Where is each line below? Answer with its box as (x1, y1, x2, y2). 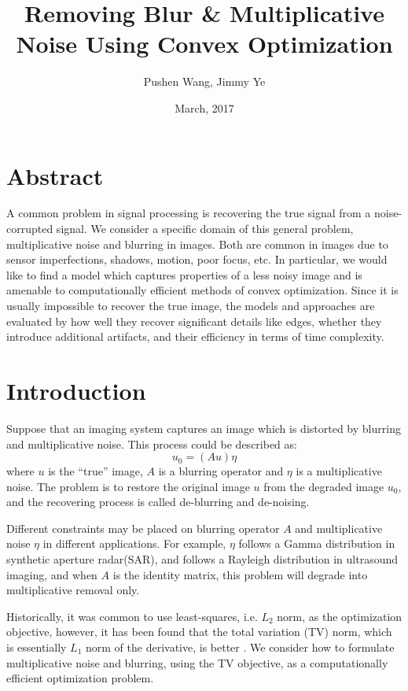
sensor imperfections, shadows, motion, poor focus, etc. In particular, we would (6, 251, 388, 268)
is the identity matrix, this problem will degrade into (112, 566, 368, 582)
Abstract (6, 159, 104, 191)
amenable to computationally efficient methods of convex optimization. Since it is (6, 282, 399, 298)
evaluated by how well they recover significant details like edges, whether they (6, 312, 382, 329)
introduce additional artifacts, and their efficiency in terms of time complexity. (6, 328, 384, 345)
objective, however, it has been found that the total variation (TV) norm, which (6, 623, 392, 640)
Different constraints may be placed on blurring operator (6, 519, 280, 536)
